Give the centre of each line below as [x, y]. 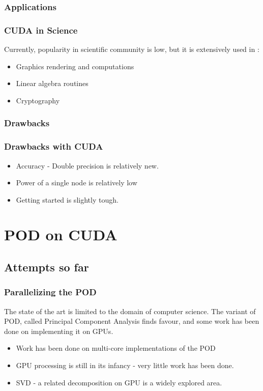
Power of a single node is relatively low [77, 183]
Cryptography [38, 100]
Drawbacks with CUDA [54, 146]
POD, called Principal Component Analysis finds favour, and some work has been [132, 321]
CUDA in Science [41, 30]
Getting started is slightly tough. [67, 199]
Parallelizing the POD [50, 292]
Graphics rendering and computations [75, 66]
